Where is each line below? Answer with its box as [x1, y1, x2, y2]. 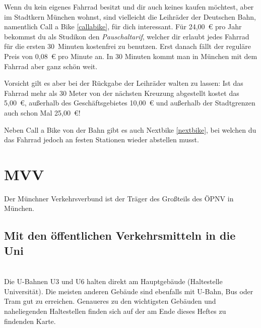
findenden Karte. [4, 315, 56, 326]
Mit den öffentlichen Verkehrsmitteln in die [4, 228, 236, 243]
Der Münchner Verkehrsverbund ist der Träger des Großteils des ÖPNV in [4, 193, 234, 203]
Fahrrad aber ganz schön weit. [4, 61, 98, 71]
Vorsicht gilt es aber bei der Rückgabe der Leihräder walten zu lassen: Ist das [4, 78, 243, 88]
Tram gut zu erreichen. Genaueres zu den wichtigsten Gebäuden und [4, 296, 216, 306]
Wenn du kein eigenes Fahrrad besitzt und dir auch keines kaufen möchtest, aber [4, 2, 254, 12]
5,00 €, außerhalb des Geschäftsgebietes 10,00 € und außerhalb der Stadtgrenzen [4, 97, 255, 108]
